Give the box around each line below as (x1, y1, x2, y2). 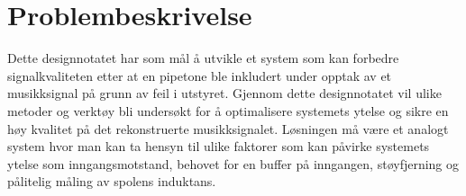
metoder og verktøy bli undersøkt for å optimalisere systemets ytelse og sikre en (7, 101, 449, 120)
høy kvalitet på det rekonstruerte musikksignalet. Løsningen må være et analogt (7, 119, 449, 138)
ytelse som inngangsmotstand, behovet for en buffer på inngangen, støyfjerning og (7, 154, 460, 173)
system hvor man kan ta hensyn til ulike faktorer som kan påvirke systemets (7, 137, 430, 156)
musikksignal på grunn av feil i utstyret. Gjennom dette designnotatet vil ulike (7, 84, 442, 102)
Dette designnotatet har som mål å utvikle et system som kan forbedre (7, 49, 399, 67)
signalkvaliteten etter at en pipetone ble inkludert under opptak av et (7, 66, 392, 85)
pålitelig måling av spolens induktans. (7, 172, 216, 191)
